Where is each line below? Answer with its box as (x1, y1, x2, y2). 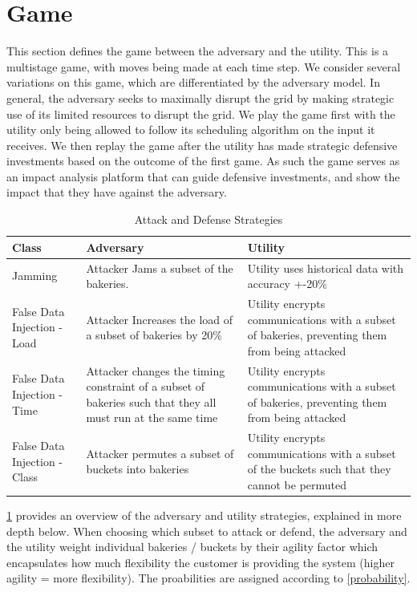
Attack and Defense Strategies (134, 211, 283, 228)
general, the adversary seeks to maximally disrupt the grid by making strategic (6, 89, 395, 106)
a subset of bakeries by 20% (86, 326, 222, 343)
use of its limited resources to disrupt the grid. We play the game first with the (6, 105, 395, 122)
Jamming (12, 267, 58, 284)
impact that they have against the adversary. (6, 184, 227, 201)
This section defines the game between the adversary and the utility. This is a (6, 43, 389, 59)
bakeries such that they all (86, 393, 217, 410)
